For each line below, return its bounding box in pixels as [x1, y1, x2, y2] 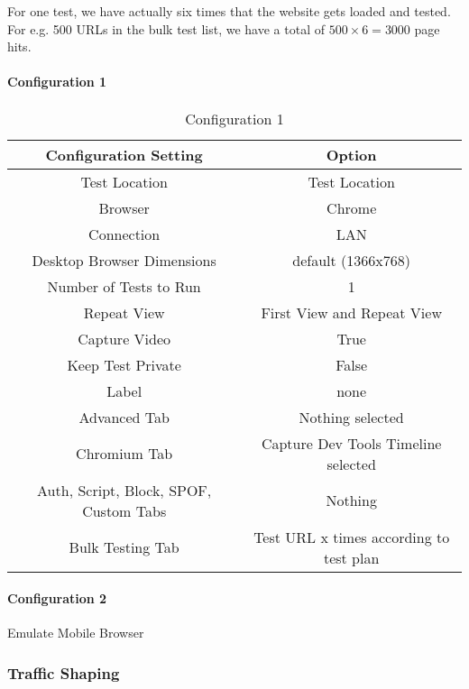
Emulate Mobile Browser [7, 623, 144, 642]
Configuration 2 [7, 589, 107, 608]
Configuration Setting [45, 143, 203, 165]
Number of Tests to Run [47, 275, 201, 297]
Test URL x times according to [253, 526, 450, 547]
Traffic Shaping [7, 661, 120, 684]
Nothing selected [299, 406, 404, 427]
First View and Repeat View [261, 301, 442, 323]
